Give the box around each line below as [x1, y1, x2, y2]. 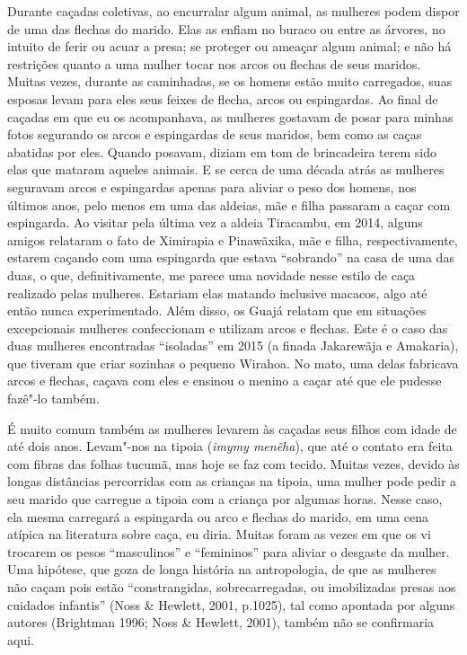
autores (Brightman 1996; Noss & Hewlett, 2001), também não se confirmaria [7, 613, 435, 632]
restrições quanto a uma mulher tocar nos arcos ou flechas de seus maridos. [7, 54, 421, 73]
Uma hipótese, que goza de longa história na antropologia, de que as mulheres [7, 560, 436, 579]
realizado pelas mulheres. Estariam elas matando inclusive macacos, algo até [7, 283, 427, 302]
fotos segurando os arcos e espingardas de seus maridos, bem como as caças [7, 125, 422, 144]
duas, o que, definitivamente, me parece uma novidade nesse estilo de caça [7, 265, 416, 284]
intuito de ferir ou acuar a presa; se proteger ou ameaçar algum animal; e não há [7, 37, 452, 56]
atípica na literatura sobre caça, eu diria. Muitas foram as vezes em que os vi [7, 525, 431, 544]
